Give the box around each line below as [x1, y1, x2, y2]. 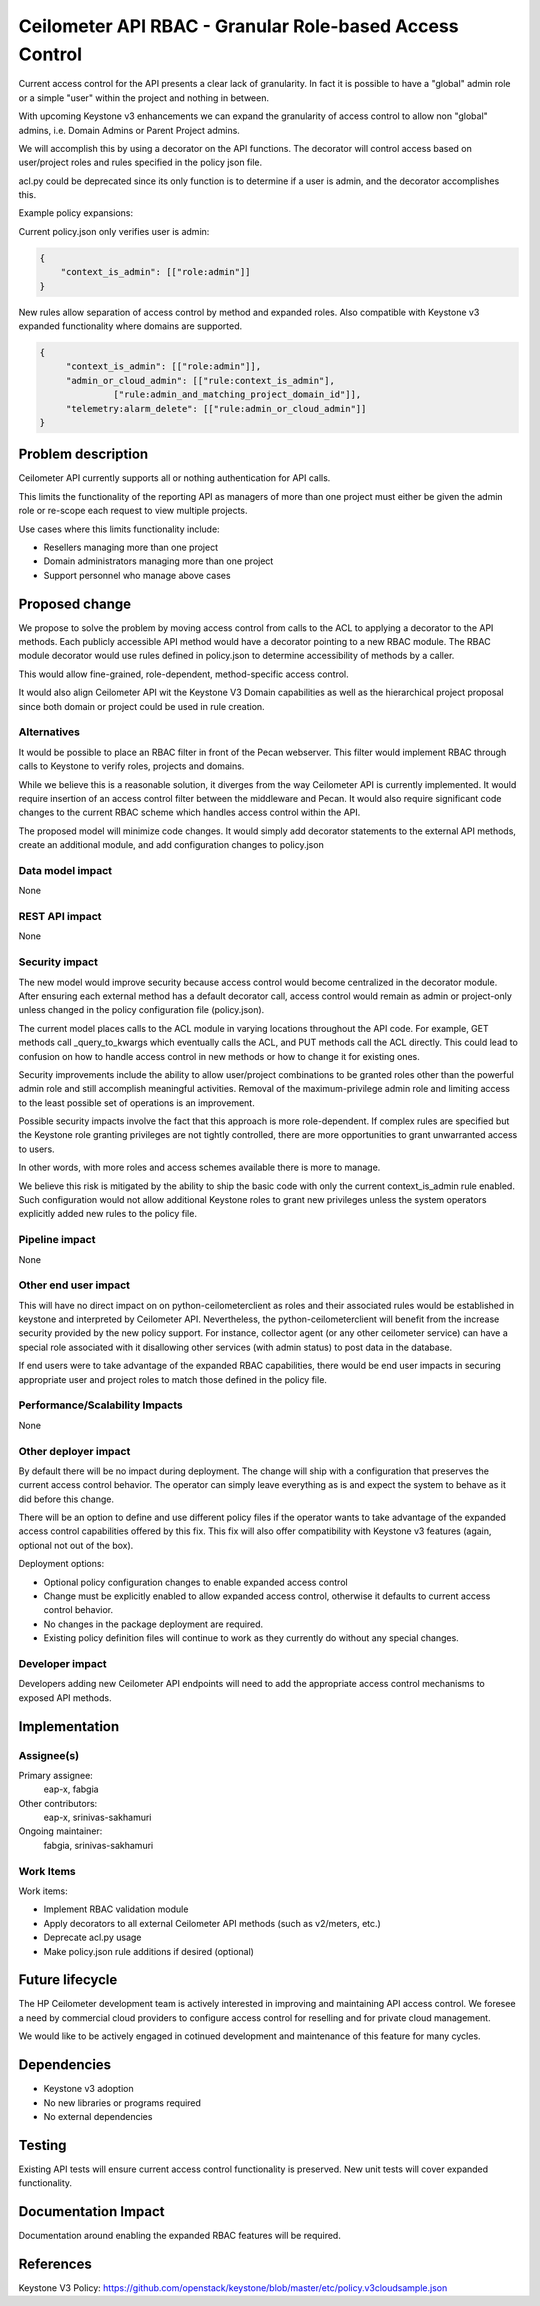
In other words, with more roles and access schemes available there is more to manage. [18, 1161, 381, 1174]
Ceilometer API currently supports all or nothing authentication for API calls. [18, 472, 331, 484]
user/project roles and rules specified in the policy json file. [18, 156, 263, 169]
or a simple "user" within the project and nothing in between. [18, 91, 270, 104]
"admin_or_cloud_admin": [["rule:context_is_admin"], [65, 375, 335, 386]
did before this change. [18, 1493, 115, 1505]
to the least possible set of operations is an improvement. [18, 1096, 255, 1109]
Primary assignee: [18, 1769, 94, 1781]
